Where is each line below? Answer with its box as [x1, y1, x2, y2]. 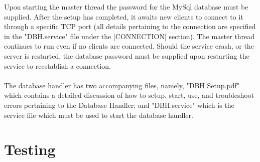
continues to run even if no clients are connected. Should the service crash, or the [4, 41, 254, 51]
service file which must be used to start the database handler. [4, 109, 193, 120]
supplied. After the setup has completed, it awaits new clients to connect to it [4, 11, 243, 22]
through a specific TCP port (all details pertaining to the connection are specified [4, 21, 256, 32]
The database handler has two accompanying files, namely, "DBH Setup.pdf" [4, 80, 239, 90]
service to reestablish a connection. [4, 60, 111, 71]
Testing [4, 139, 56, 159]
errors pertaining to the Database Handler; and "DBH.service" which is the [4, 99, 234, 110]
